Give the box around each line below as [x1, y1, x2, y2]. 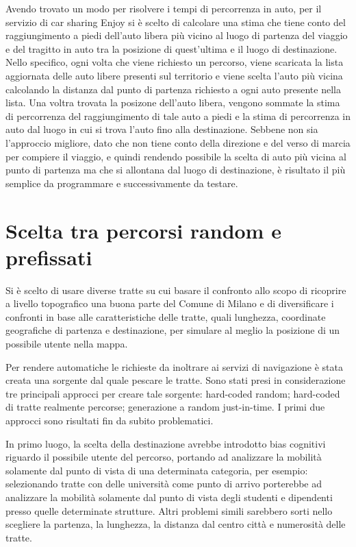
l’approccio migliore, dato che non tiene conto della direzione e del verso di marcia [5, 135, 351, 149]
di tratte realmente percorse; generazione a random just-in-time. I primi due [5, 400, 325, 414]
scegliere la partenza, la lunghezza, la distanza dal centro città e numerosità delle [5, 517, 346, 531]
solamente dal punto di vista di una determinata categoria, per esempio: [5, 463, 308, 477]
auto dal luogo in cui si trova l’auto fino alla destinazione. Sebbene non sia [5, 122, 318, 136]
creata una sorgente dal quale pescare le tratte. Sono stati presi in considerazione [5, 373, 346, 387]
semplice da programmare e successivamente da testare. [5, 175, 238, 190]
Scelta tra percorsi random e [5, 216, 281, 244]
